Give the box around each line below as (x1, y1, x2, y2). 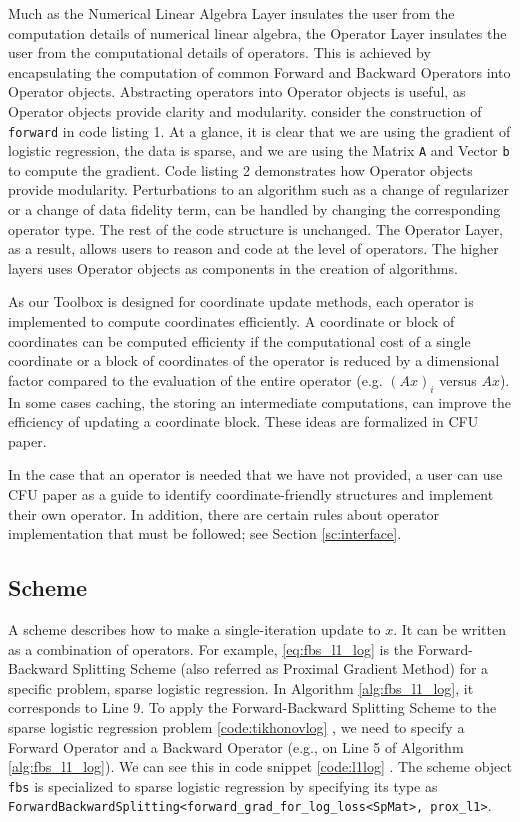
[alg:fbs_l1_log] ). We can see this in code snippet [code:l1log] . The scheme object (8, 756, 512, 777)
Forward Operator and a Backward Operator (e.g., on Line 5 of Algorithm (8, 736, 464, 757)
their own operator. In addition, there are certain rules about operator (8, 503, 439, 524)
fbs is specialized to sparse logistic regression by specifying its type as (8, 775, 438, 796)
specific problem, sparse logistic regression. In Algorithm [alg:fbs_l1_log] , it (8, 677, 474, 698)
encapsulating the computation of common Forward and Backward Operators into (8, 61, 511, 82)
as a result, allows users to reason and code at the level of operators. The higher (8, 238, 499, 259)
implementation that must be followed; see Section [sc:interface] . (8, 523, 402, 544)
